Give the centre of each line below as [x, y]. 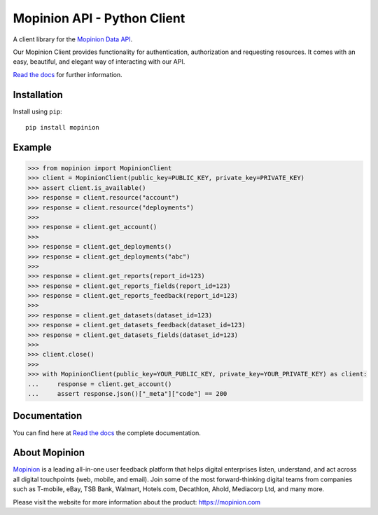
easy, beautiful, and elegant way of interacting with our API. [99, 62]
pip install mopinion [62, 128]
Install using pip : [37, 111]
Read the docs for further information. [68, 74]
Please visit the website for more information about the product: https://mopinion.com [137, 502]
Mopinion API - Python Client [99, 18]
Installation [38, 95]
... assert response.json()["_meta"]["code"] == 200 [127, 393]
